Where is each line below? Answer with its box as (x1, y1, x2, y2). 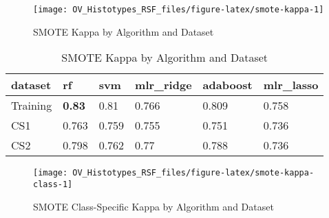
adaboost (202, 77, 253, 93)
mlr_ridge (135, 77, 192, 93)
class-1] (33, 179, 73, 189)
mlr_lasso (263, 77, 319, 93)
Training (11, 97, 52, 114)
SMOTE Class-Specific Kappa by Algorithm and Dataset (33, 199, 274, 213)
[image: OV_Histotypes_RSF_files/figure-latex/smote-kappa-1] (33, 5, 324, 14)
